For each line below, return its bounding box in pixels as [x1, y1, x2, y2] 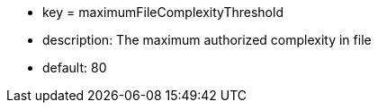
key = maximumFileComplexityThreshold [42, 4, 283, 20]
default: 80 [42, 60, 107, 75]
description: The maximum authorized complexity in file [42, 32, 372, 47]
